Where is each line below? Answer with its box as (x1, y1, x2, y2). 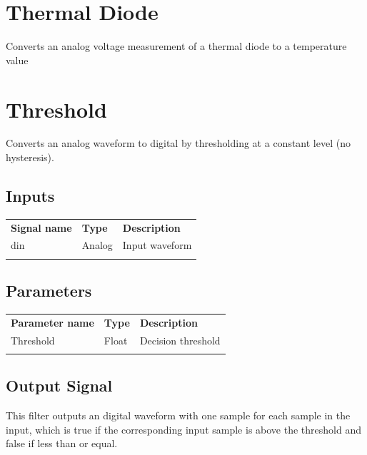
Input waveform (122, 237, 192, 252)
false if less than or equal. (6, 436, 118, 451)
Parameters (6, 280, 92, 302)
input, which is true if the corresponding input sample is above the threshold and (6, 421, 361, 436)
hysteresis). (6, 150, 54, 165)
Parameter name (11, 315, 94, 329)
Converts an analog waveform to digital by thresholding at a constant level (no (6, 136, 351, 150)
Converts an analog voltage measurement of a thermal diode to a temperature (6, 39, 347, 53)
